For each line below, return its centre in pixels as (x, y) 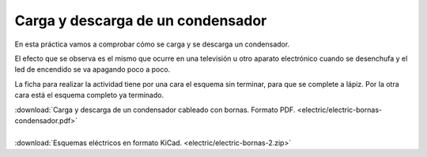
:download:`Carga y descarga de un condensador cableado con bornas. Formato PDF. (155, 110)
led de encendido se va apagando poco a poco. (93, 69)
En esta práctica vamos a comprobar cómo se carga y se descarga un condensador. (152, 44)
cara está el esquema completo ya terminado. (89, 95)
